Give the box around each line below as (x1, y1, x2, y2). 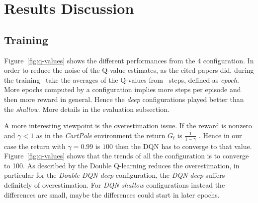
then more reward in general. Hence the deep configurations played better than (4, 94, 244, 104)
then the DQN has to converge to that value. (115, 141, 252, 151)
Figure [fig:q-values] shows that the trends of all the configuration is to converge (4, 151, 249, 161)
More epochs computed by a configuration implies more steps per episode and (4, 84, 241, 95)
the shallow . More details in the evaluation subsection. (4, 103, 170, 114)
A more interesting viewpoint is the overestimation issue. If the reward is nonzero (4, 120, 252, 131)
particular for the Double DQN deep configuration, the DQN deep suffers (4, 170, 225, 180)
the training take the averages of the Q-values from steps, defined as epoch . (4, 74, 239, 85)
